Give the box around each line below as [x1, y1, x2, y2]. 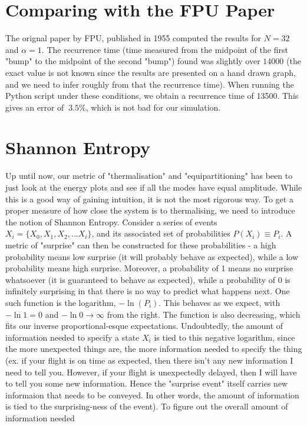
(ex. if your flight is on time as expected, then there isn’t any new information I [5, 354, 293, 366]
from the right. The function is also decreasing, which [107, 308, 301, 320]
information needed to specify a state [5, 331, 140, 343]
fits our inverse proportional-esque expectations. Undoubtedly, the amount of [5, 319, 283, 332]
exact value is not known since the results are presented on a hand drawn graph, [5, 66, 296, 78]
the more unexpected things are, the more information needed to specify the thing [5, 342, 302, 355]
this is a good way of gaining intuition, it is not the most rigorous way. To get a [5, 192, 293, 205]
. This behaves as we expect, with [159, 296, 280, 308]
